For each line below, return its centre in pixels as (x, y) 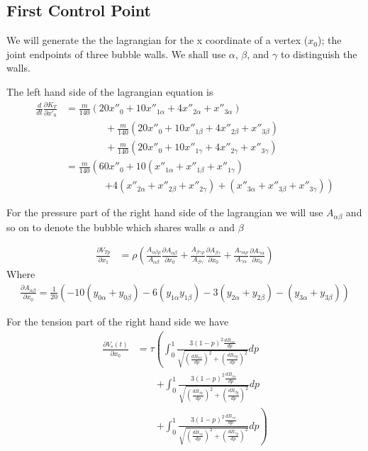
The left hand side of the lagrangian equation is (110, 91)
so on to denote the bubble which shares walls (106, 227)
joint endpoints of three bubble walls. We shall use (116, 54)
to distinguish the (319, 54)
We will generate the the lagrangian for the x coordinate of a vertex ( (157, 40)
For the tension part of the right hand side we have (118, 321)
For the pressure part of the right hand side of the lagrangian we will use (165, 212)
